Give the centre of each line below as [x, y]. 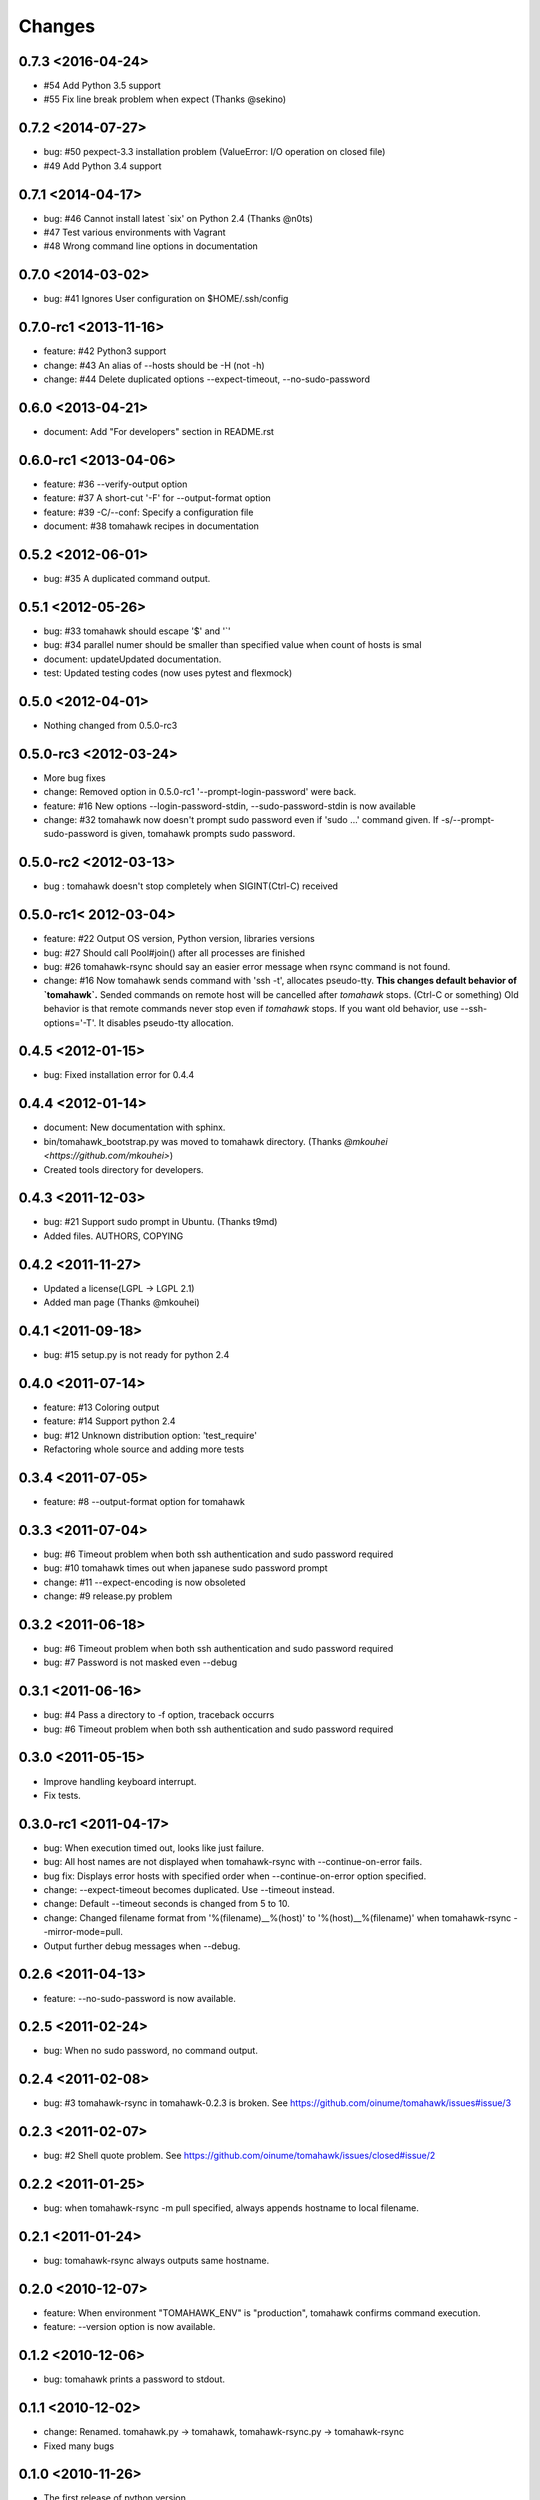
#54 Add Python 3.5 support [102, 86]
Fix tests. [62, 1795]
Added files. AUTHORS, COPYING [113, 1236]
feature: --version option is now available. [129, 2327]
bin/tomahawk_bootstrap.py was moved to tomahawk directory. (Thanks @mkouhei [216, 1141]
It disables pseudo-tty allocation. [166, 1022]
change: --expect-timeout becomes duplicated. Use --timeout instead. [189, 1890]
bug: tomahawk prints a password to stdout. [134, 2379]
